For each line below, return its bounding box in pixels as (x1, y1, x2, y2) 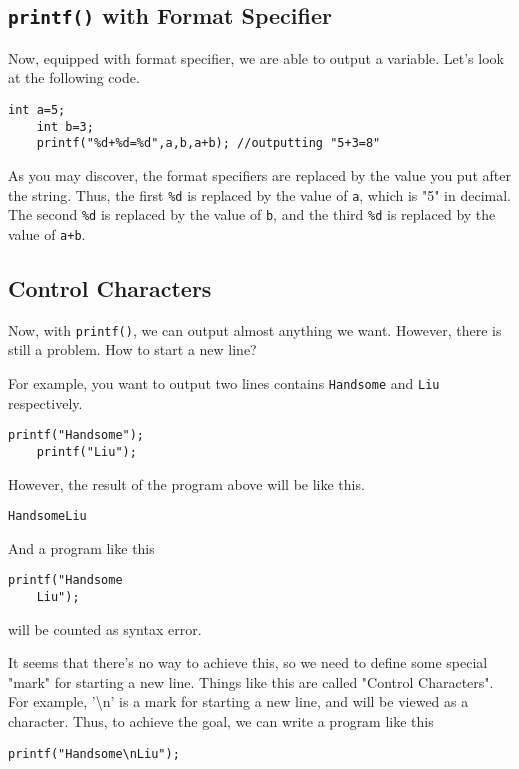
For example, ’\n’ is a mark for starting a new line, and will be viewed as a (8, 691, 469, 712)
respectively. (8, 392, 83, 413)
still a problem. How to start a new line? (8, 339, 257, 360)
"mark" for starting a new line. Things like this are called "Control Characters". (8, 671, 494, 692)
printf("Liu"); (36, 444, 137, 459)
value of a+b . (8, 223, 86, 244)
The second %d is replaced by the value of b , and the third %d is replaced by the (8, 204, 496, 225)
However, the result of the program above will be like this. (8, 473, 365, 494)
